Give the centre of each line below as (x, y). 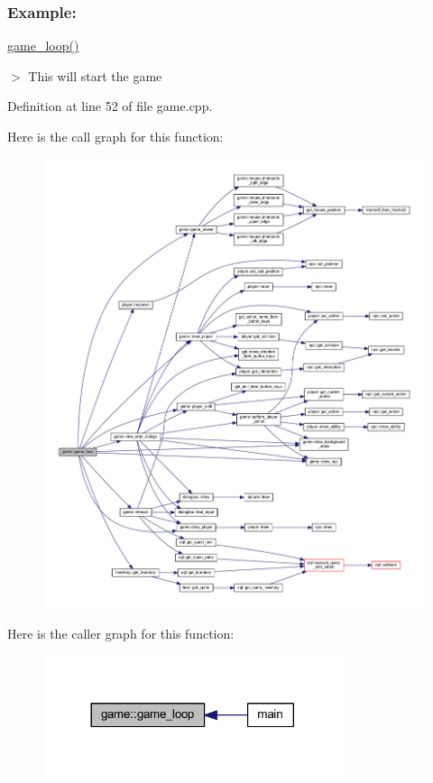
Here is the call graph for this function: (115, 136)
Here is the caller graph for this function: (121, 633)
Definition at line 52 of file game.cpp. (110, 106)
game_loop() (43, 46)
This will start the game (95, 75)
